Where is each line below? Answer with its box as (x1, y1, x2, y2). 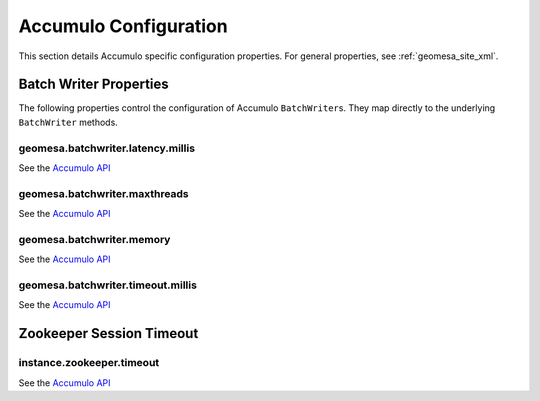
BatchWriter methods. (18, 116, 119, 128)
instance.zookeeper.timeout (18, 356, 160, 370)
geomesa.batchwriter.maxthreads (18, 186, 189, 200)
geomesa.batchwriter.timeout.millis (18, 278, 197, 292)
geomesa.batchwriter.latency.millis (18, 141, 195, 155)
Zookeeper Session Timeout (18, 325, 199, 342)
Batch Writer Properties (18, 76, 169, 93)
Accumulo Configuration (18, 15, 229, 37)
